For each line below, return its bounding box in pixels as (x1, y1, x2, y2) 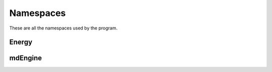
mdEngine (9, 54, 42, 62)
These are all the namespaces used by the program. (9, 25, 118, 31)
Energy (9, 38, 33, 46)
